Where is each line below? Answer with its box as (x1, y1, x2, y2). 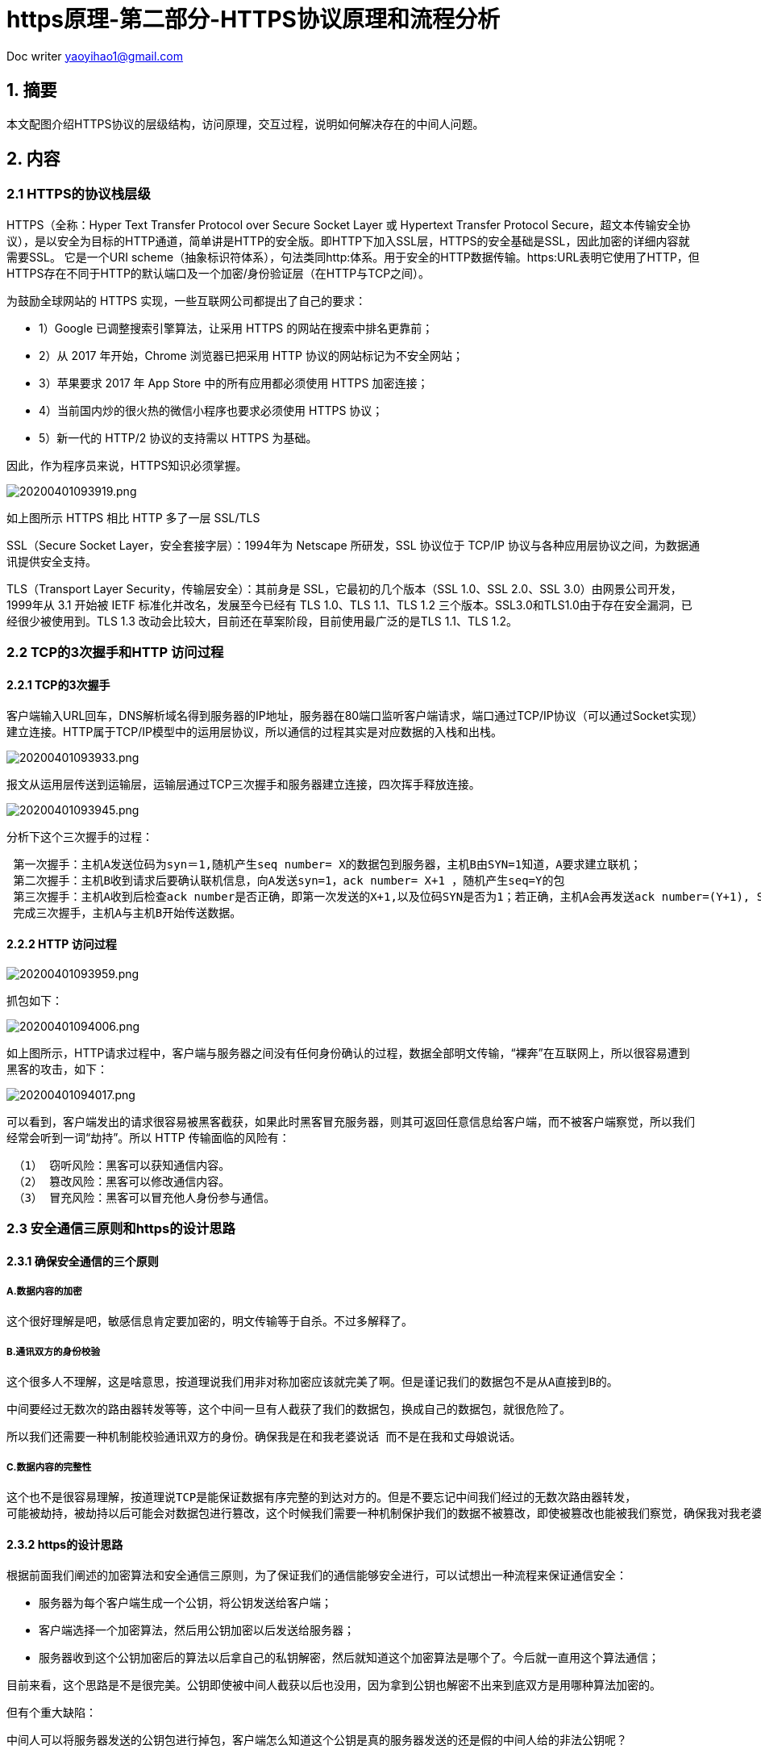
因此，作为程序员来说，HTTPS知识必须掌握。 (6, 458, 247, 472)
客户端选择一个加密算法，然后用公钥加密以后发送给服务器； (39, 1623, 355, 1638)
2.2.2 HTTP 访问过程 (6, 937, 117, 952)
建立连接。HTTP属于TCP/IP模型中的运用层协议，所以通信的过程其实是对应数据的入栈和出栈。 (6, 725, 502, 739)
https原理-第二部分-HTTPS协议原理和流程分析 (6, 6, 500, 33)
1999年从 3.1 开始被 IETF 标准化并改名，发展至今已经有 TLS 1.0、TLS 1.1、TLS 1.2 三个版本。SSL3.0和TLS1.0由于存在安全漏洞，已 (6, 597, 692, 612)
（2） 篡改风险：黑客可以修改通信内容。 (13, 1174, 231, 1188)
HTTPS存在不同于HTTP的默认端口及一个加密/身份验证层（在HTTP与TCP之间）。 (6, 266, 430, 280)
